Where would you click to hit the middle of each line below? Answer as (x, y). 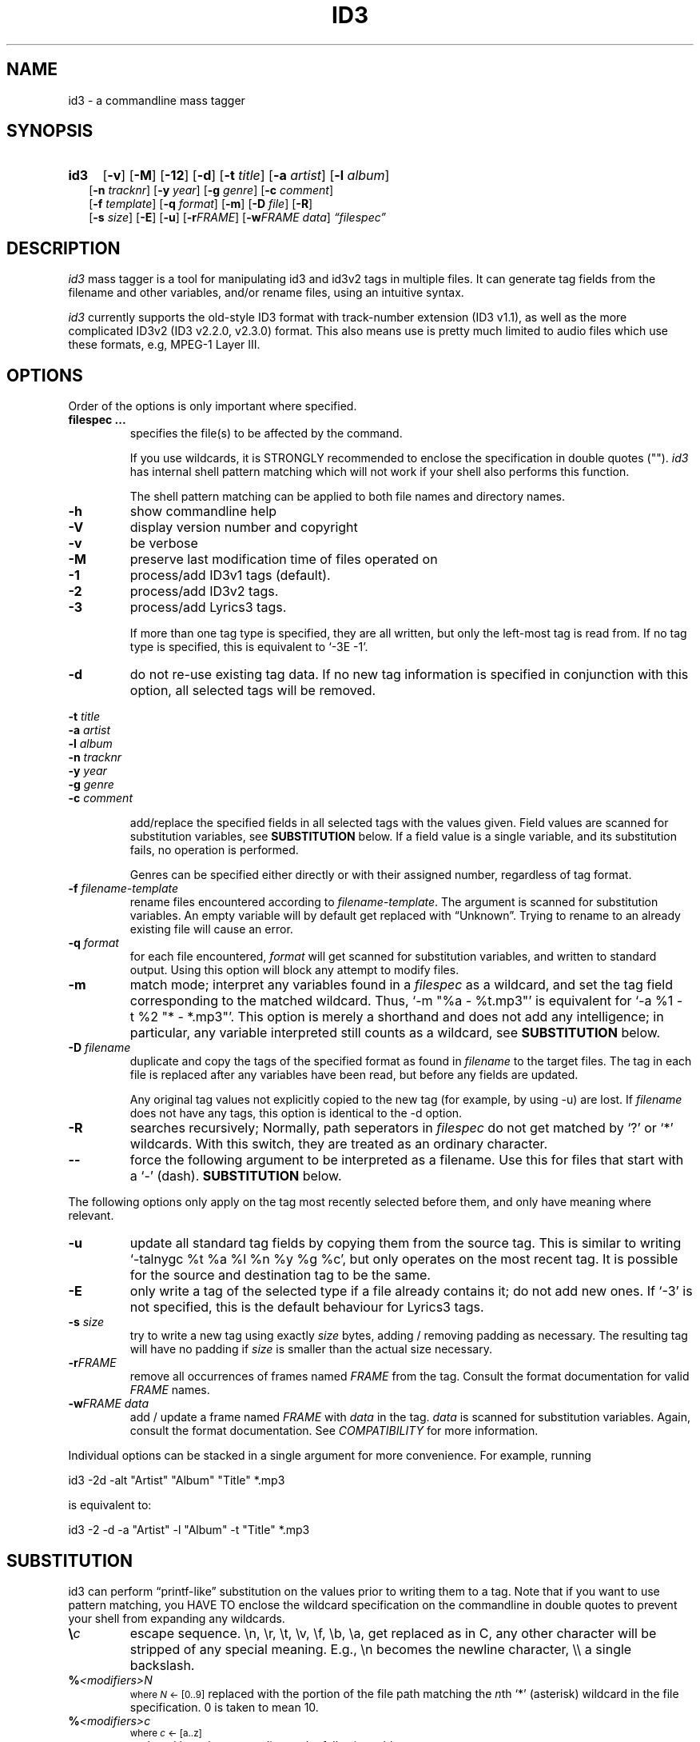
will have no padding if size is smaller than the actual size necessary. (311, 1349)
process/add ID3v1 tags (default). (230, 575)
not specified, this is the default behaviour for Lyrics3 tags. (307, 1307)
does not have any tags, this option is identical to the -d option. (296, 1113)
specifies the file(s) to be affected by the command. (266, 434)
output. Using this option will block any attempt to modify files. (294, 970)
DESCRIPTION (64, 248)
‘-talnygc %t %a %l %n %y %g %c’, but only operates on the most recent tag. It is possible (404, 1259)
